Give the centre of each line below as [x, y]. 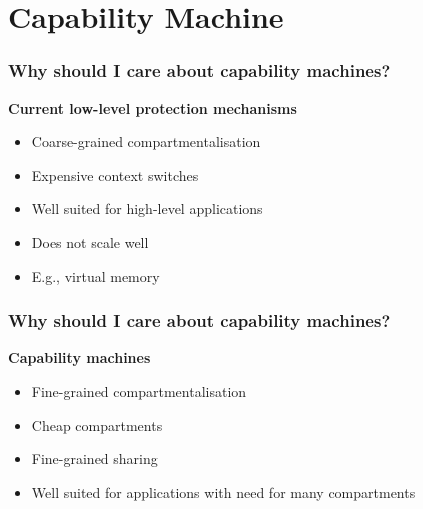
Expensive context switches [115, 174]
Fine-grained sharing [94, 458]
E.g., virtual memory [95, 275]
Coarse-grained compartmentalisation [146, 141]
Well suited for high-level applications [147, 208]
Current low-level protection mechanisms [152, 107]
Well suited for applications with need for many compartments [223, 491]
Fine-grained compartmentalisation [139, 390]
